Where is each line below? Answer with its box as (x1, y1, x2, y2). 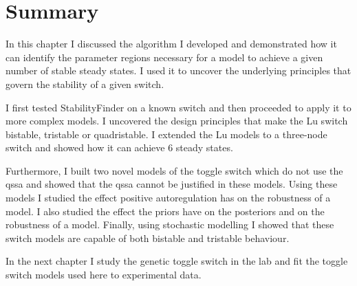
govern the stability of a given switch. (6, 76, 164, 91)
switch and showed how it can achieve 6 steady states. (6, 140, 233, 155)
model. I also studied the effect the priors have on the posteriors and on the (6, 203, 325, 218)
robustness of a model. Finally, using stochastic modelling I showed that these (6, 217, 334, 232)
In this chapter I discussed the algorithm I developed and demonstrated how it (6, 36, 337, 51)
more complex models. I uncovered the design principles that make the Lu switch (6, 113, 348, 128)
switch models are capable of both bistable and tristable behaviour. (6, 230, 290, 245)
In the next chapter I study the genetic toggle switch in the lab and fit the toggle (6, 254, 348, 268)
